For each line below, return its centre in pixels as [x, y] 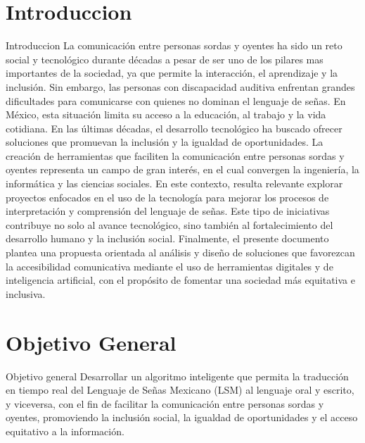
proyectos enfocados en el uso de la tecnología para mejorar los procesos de [167, 197]
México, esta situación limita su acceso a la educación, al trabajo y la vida [166, 114]
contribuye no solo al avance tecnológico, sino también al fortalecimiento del [169, 224]
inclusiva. [26, 293]
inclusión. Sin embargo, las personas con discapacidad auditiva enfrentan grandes [180, 86]
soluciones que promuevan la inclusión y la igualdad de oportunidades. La [165, 142]
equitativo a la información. [65, 431]
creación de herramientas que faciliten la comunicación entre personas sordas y [175, 155]
